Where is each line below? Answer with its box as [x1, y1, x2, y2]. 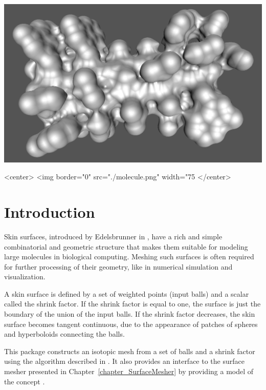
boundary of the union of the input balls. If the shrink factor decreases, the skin [4, 309, 255, 319]
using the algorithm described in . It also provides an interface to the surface [4, 356, 245, 366]
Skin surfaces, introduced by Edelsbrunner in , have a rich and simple [4, 231, 223, 241]
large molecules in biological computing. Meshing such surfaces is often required [4, 251, 254, 262]
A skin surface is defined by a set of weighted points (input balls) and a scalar [4, 288, 249, 299]
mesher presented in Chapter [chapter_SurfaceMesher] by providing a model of [4, 366, 254, 377]
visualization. [4, 271, 46, 282]
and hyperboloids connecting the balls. [4, 329, 125, 339]
